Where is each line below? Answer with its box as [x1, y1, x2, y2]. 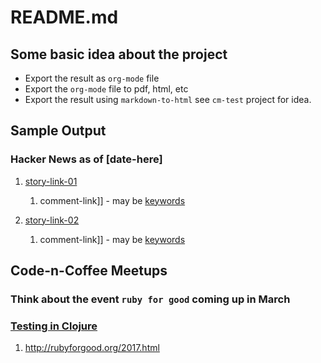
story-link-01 [24, 175, 78, 187]
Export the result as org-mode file [24, 72, 160, 84]
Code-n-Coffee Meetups [10, 262, 168, 280]
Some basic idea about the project [10, 46, 228, 63]
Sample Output [10, 122, 107, 140]
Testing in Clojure [10, 319, 98, 333]
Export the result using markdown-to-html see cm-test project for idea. [24, 94, 312, 105]
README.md [10, 6, 119, 29]
